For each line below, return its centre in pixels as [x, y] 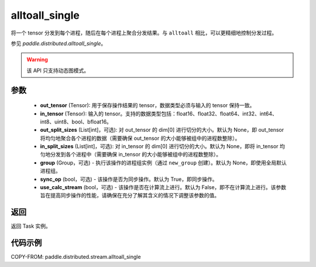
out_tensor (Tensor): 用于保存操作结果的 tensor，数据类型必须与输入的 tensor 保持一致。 [147, 105]
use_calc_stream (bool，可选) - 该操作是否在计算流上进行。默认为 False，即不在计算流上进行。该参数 [163, 187]
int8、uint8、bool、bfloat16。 [76, 121]
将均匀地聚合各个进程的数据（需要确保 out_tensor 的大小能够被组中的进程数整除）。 [140, 138]
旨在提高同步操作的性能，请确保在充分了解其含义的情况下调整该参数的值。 [130, 196]
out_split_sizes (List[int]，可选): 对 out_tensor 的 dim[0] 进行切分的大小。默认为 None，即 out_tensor [162, 130]
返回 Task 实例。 [31, 226]
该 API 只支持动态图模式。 [58, 70]
